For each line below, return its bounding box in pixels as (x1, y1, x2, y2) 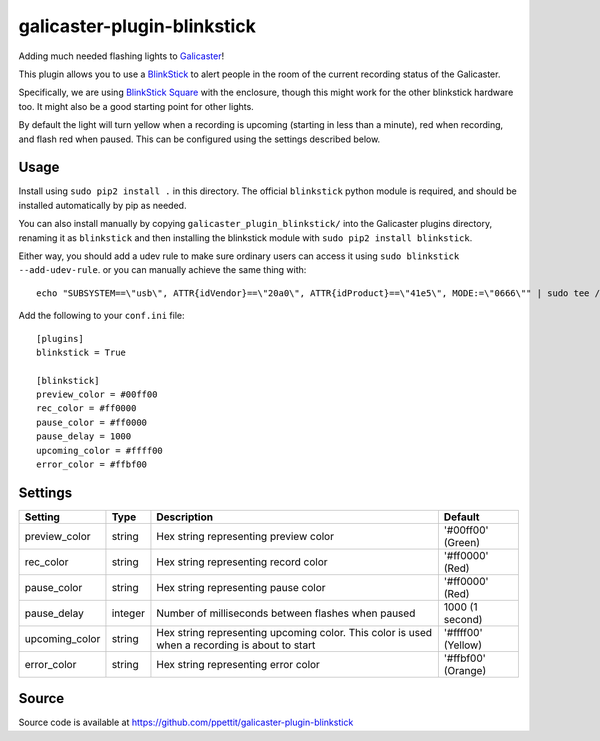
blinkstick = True (36, 346, 127, 358)
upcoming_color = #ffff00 (36, 445, 164, 456)
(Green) (443, 535, 480, 549)
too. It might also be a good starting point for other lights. (18, 100, 254, 112)
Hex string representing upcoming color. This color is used (156, 625, 433, 639)
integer (111, 606, 145, 620)
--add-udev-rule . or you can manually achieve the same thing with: (18, 264, 307, 276)
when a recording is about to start (156, 638, 316, 652)
